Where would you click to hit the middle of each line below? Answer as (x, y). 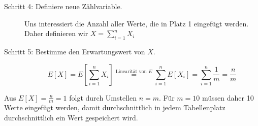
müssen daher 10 (228, 97)
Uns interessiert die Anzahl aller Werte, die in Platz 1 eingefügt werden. (137, 23)
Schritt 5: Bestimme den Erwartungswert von (75, 51)
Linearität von (131, 71)
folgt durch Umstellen (103, 97)
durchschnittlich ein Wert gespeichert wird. (71, 117)
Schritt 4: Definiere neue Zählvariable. (63, 6)
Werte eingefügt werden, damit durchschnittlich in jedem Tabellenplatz (115, 107)
